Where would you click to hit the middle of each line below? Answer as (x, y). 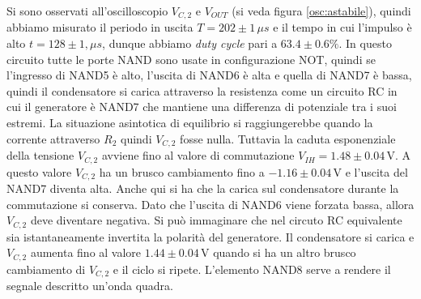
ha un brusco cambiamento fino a (182, 171)
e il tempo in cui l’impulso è (342, 27)
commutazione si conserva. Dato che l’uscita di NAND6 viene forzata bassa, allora (210, 204)
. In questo (365, 43)
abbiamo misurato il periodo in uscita (100, 27)
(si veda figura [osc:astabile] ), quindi (321, 11)
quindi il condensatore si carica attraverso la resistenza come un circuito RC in (202, 90)
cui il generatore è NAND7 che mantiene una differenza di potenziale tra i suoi (202, 107)
